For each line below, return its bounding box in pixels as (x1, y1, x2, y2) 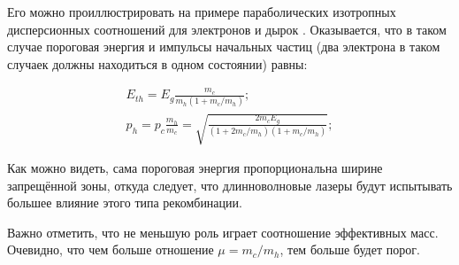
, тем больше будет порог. (279, 240, 420, 259)
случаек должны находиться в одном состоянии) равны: (7, 54, 308, 73)
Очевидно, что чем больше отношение (7, 240, 214, 259)
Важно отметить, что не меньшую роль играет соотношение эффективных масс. (7, 222, 439, 241)
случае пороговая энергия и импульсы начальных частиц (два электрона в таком (7, 37, 440, 56)
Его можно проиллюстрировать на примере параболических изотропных (7, 3, 396, 20)
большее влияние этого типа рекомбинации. (7, 193, 242, 212)
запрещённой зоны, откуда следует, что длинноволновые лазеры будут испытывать (7, 175, 453, 194)
